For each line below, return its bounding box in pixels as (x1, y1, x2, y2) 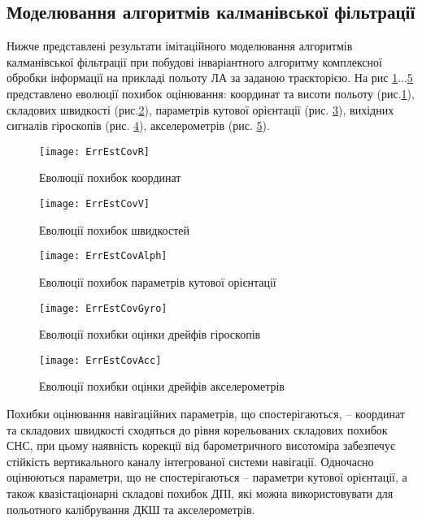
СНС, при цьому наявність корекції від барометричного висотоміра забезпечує (7, 437, 395, 454)
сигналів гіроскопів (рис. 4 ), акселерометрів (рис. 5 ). (7, 117, 270, 134)
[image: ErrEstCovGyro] (39, 302, 167, 314)
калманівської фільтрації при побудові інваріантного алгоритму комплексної (7, 53, 382, 70)
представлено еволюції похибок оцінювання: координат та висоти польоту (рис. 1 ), (7, 84, 415, 102)
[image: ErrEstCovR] (39, 145, 150, 158)
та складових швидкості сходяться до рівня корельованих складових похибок (7, 421, 388, 438)
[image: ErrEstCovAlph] (39, 250, 167, 262)
